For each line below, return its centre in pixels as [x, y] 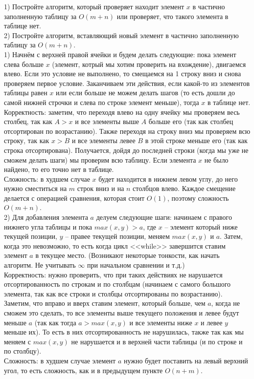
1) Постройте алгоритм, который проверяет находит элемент [94, 6]
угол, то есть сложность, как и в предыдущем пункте [83, 370]
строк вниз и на [101, 188]
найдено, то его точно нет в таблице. [59, 169]
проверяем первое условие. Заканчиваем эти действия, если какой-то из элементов [127, 83]
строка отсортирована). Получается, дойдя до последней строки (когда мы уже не [126, 150]
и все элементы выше [107, 121]
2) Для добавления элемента [46, 217]
